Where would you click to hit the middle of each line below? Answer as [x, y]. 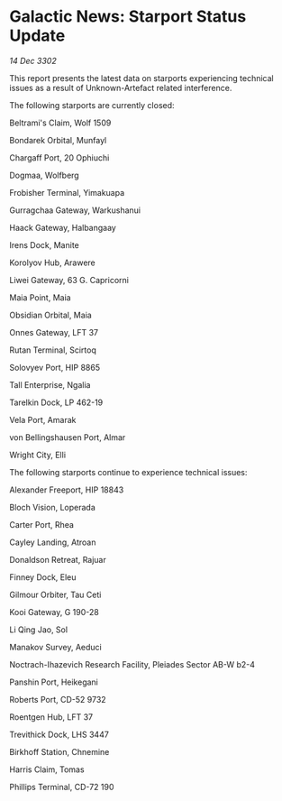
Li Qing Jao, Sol [39, 630]
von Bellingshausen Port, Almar [68, 437]
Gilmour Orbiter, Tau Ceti [55, 594]
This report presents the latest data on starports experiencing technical [141, 78]
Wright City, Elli [37, 455]
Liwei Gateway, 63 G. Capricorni [69, 280]
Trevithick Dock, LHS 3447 [59, 734]
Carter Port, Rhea [42, 524]
